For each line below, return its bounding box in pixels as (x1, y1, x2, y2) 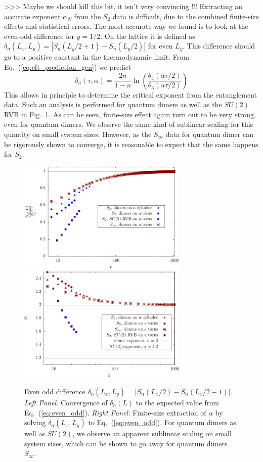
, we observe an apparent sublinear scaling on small (72, 428, 232, 439)
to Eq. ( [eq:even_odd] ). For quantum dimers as (88, 417, 236, 428)
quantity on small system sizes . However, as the (4, 128, 152, 139)
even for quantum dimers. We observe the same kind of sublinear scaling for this (4, 119, 253, 129)
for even (148, 40, 173, 51)
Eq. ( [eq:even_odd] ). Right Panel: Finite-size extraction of (24, 407, 206, 418)
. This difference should (183, 40, 255, 51)
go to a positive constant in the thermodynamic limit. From (4, 52, 189, 62)
